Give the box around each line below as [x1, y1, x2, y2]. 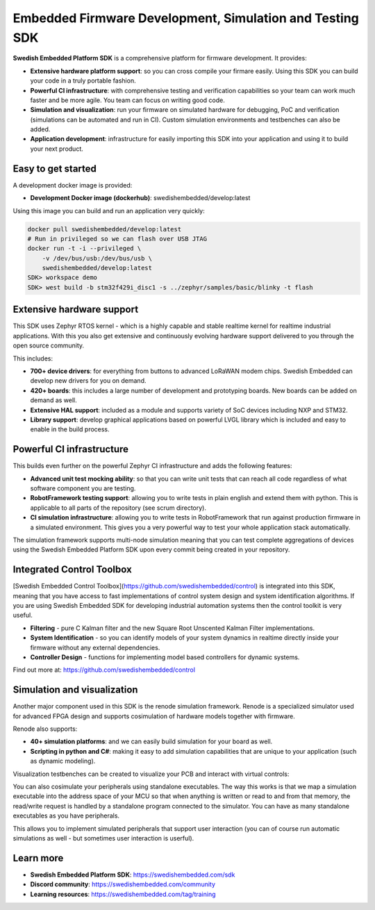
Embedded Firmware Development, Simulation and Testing [12, 10, 359, 26]
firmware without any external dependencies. [30, 643, 160, 652]
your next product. [30, 144, 83, 153]
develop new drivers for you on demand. [30, 377, 147, 385]
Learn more [12, 852, 64, 864]
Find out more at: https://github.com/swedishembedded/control [12, 665, 196, 674]
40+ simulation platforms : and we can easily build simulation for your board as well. [30, 737, 273, 746]
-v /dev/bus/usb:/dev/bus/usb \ [42, 254, 153, 262]
